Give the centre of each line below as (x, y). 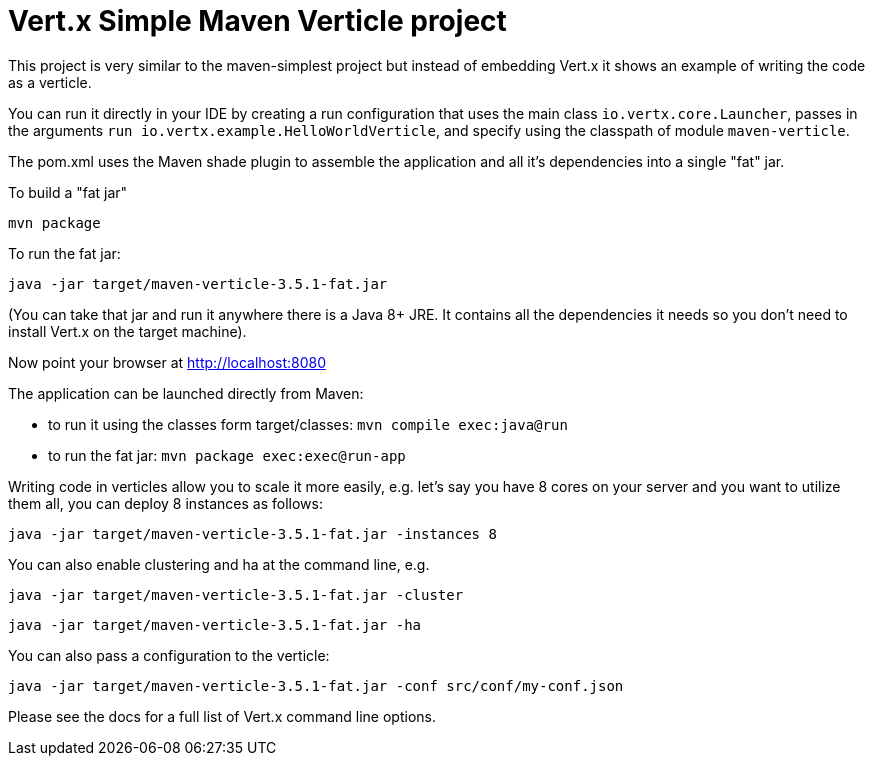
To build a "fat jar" (68, 192)
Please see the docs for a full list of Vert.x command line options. (222, 716)
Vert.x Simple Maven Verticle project (257, 21)
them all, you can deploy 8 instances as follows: (165, 503)
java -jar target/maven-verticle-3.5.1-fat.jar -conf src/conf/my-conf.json (316, 685)
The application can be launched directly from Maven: (186, 393)
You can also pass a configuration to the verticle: (169, 655)
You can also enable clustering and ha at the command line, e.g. (219, 564)
